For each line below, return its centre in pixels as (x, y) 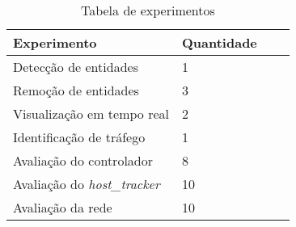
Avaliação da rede (63, 207)
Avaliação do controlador (83, 160)
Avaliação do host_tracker (87, 184)
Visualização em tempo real (91, 113)
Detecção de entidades (76, 67)
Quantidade (220, 42)
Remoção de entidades (76, 90)
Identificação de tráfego (79, 137)
